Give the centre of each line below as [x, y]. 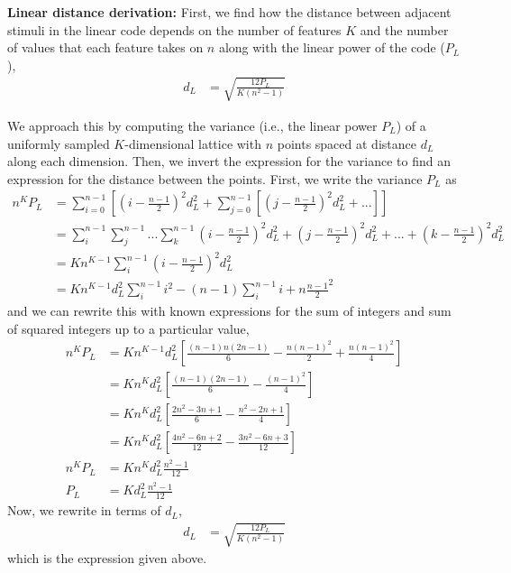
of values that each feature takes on [105, 47]
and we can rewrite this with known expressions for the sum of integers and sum [229, 311]
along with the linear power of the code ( [332, 47]
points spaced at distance [347, 143]
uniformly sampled [59, 143]
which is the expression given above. [107, 558]
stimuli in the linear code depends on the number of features [174, 29]
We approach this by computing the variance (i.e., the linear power [192, 125]
